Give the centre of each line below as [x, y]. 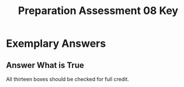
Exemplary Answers [56, 43]
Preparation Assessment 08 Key [98, 11]
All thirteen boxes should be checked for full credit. [68, 79]
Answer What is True [45, 65]
